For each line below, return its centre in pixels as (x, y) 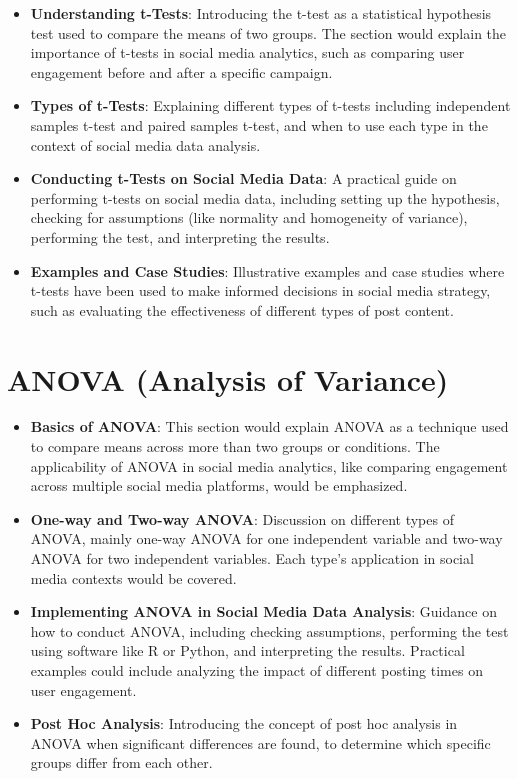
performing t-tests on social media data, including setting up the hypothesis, (265, 197)
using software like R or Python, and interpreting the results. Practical (247, 650)
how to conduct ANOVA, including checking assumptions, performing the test (269, 630)
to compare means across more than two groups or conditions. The (235, 446)
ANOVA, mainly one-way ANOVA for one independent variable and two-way (266, 538)
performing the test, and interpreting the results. (180, 236)
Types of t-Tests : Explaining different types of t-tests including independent (270, 105)
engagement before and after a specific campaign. (181, 71)
